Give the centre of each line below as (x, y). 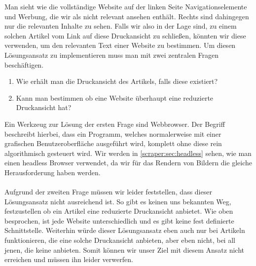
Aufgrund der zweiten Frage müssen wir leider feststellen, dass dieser (108, 192)
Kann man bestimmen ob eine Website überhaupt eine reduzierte (115, 97)
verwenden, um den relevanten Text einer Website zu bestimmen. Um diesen (120, 45)
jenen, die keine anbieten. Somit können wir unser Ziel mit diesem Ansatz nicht (125, 249)
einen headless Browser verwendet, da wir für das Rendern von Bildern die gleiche (128, 163)
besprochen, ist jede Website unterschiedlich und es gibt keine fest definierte (119, 220)
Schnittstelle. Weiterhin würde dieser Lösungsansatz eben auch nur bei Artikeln (125, 230)
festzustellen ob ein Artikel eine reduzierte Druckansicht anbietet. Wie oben (119, 211)
